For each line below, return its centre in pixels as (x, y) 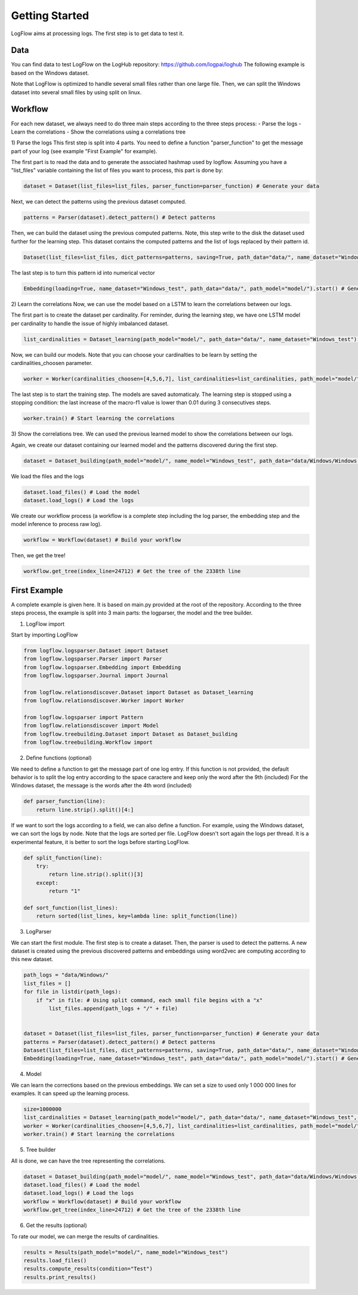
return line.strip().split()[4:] (85, 809)
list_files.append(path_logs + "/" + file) (113, 1008)
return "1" (64, 891)
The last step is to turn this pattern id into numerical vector (83, 273)
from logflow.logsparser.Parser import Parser (93, 659)
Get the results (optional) (57, 1225)
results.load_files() (55, 1260)
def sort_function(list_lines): (71, 908)
